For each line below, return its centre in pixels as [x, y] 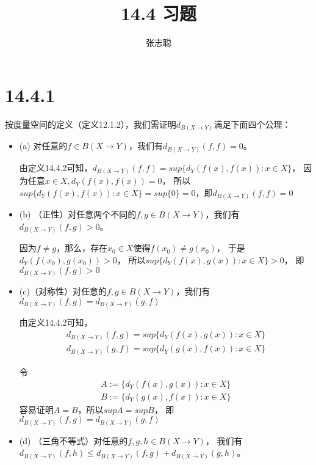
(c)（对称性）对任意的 [63, 291]
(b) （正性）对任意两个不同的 [78, 214]
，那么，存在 [82, 248]
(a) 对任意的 [43, 146]
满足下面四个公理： [252, 124]
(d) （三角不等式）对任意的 [74, 440]
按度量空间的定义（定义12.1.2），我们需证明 [91, 124]
